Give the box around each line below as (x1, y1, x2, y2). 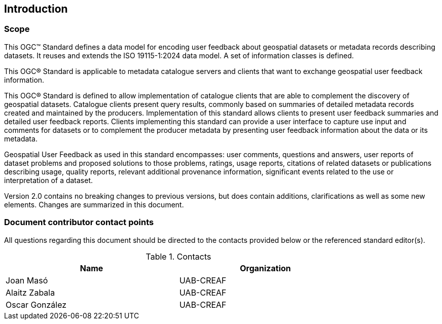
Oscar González (6, 299, 67, 310)
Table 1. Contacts (145, 251, 211, 262)
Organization (240, 263, 291, 273)
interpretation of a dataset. (4, 175, 93, 185)
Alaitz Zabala (6, 287, 55, 298)
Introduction (4, 3, 68, 15)
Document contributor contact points (4, 217, 154, 228)
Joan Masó (6, 275, 48, 285)
